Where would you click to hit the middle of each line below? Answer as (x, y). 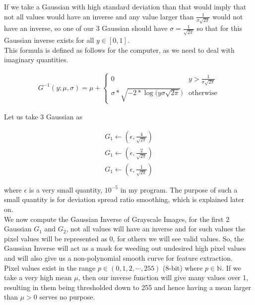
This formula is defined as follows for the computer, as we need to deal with (119, 50)
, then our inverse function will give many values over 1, (163, 277)
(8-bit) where (183, 267)
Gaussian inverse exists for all (49, 40)
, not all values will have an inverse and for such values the (156, 229)
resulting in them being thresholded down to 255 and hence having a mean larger (128, 287)
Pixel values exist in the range (50, 267)
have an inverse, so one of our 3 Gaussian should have (86, 28)
